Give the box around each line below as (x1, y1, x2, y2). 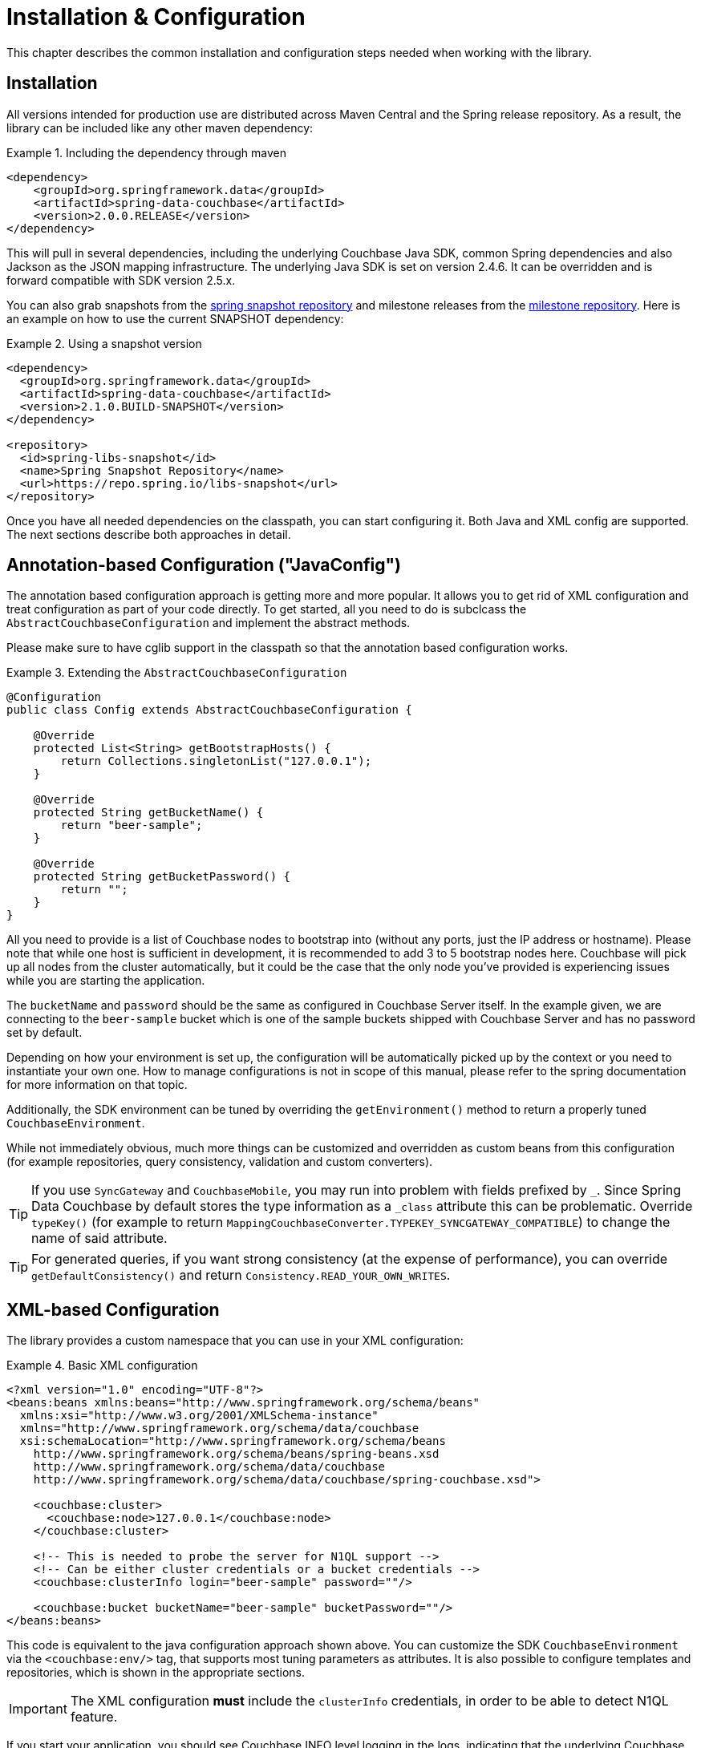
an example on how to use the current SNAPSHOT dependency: (6, 311, 344, 326)
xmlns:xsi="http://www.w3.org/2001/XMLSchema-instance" (19, 1409, 379, 1422)
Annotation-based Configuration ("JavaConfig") (6, 555, 401, 576)
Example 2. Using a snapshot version (6, 336, 202, 350)
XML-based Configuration (6, 1299, 220, 1320)
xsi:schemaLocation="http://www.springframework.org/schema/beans (19, 1434, 446, 1448)
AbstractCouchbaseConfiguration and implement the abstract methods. (6, 616, 411, 630)
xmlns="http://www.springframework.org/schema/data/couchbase (19, 1422, 419, 1435)
